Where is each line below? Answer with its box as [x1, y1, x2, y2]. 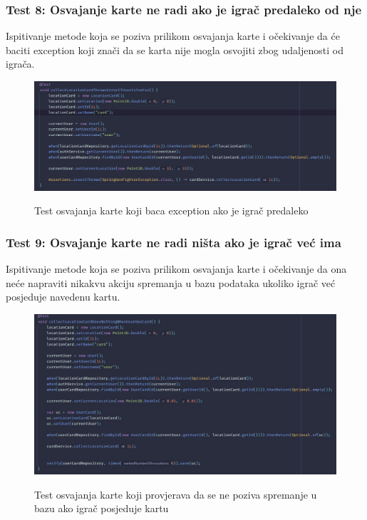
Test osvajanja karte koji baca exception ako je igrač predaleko [34, 203, 309, 218]
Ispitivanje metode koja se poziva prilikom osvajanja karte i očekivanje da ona [6, 261, 347, 276]
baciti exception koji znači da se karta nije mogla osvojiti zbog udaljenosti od [6, 42, 343, 57]
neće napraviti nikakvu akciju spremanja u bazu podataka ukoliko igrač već [6, 275, 336, 290]
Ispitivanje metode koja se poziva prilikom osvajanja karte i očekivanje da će [6, 28, 340, 43]
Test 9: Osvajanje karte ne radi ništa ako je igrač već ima [6, 233, 341, 251]
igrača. [6, 56, 35, 71]
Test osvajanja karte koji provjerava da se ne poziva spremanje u [34, 487, 317, 501]
